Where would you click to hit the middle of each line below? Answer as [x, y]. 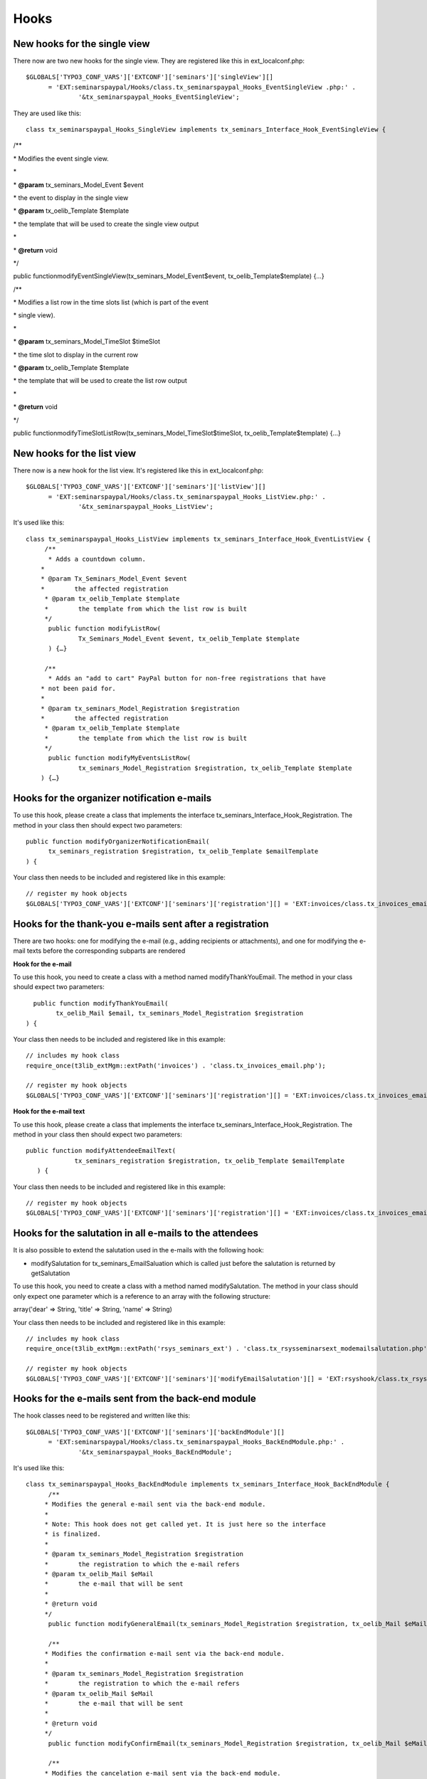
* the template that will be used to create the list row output [100, 381]
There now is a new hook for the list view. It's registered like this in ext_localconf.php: [138, 470]
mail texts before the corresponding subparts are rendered [99, 951]
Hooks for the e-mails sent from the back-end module [135, 1399]
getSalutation [51, 1273]
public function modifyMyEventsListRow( [120, 758]
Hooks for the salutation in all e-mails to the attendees [136, 1234]
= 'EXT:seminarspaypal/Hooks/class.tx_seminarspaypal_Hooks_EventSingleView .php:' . [202, 87]
